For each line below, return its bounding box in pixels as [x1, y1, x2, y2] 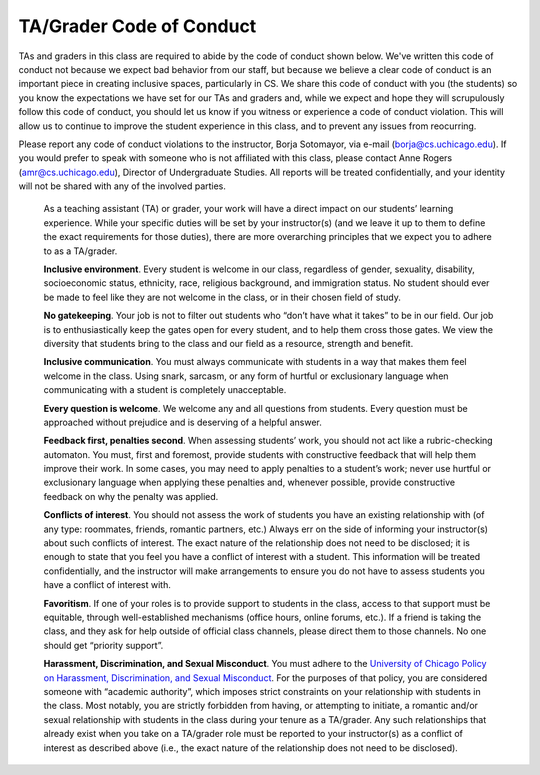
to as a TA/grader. [43, 245, 118, 257]
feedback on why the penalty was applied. [43, 490, 219, 502]
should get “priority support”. [43, 639, 164, 651]
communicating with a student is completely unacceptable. [43, 384, 287, 396]
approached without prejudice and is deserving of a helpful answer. [43, 416, 322, 428]
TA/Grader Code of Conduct [18, 15, 257, 37]
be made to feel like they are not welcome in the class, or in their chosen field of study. [43, 291, 402, 303]
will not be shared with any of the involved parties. [18, 180, 227, 192]
